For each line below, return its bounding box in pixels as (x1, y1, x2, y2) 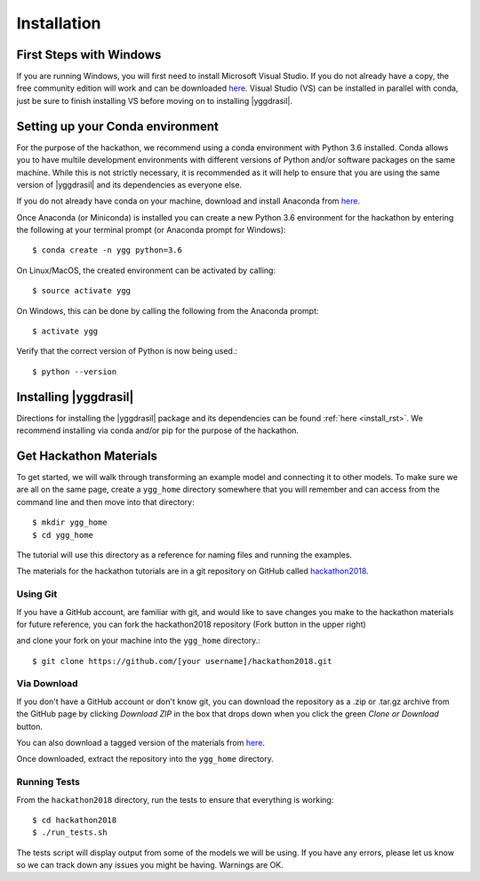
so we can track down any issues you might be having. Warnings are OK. (16, 860, 284, 870)
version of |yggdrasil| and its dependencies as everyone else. (16, 179, 243, 190)
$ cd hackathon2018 (32, 814, 117, 825)
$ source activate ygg (32, 285, 132, 296)
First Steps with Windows (16, 47, 162, 62)
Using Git (16, 588, 58, 600)
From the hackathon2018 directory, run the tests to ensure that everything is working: (16, 794, 334, 805)
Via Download (16, 677, 79, 690)
